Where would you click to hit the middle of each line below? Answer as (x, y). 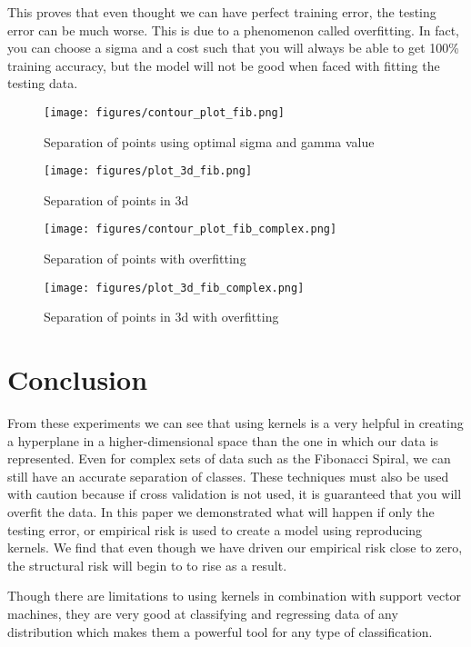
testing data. (43, 83)
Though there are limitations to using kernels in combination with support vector (235, 596)
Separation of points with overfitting (145, 259)
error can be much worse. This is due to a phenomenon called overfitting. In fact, (234, 30)
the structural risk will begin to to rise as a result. (147, 565)
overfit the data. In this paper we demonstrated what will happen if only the (221, 512)
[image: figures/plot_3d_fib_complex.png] (174, 288)
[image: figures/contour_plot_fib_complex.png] (190, 229)
